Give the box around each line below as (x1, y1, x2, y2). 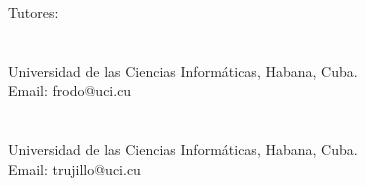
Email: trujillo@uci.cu (8, 158, 141, 179)
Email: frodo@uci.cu (8, 80, 132, 101)
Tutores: (8, 2, 59, 22)
